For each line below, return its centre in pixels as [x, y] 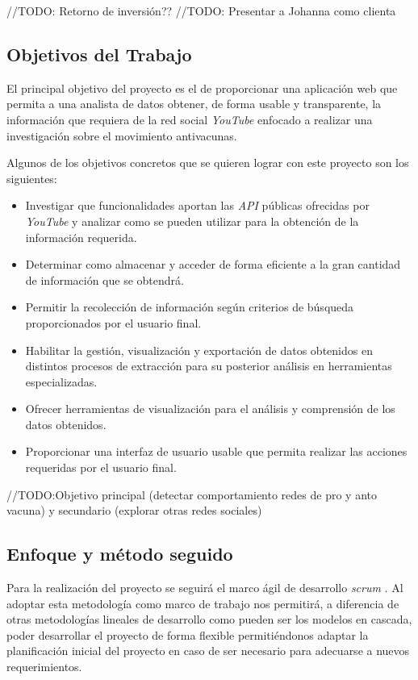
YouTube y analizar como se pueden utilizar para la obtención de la [192, 221]
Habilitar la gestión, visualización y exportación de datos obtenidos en [199, 350]
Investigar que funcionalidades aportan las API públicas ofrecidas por [197, 205]
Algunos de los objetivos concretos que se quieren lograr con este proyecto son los [208, 163]
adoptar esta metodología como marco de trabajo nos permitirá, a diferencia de [203, 603]
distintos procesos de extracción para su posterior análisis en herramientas [209, 366]
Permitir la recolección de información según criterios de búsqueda [190, 307]
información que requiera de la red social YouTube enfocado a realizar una [190, 119]
